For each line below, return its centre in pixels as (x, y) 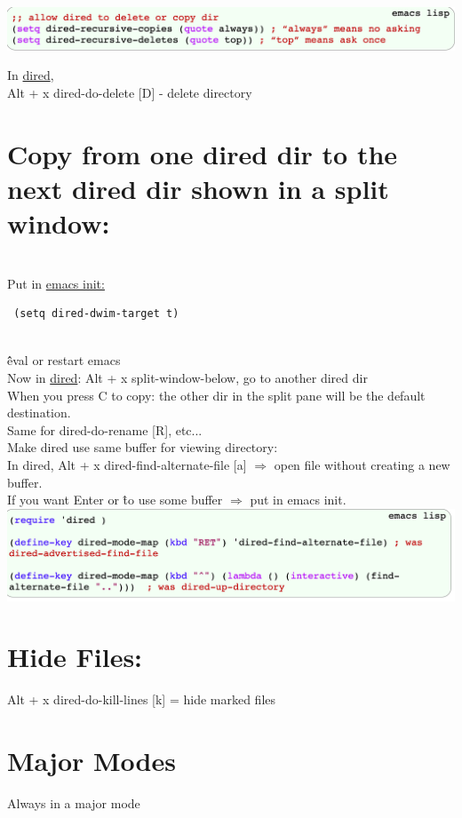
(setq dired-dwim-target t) (96, 314)
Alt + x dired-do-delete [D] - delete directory (130, 92)
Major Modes (92, 761)
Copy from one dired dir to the (203, 153)
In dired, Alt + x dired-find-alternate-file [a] (127, 464)
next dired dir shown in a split (198, 188)
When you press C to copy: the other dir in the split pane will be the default (216, 395)
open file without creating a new (362, 464)
